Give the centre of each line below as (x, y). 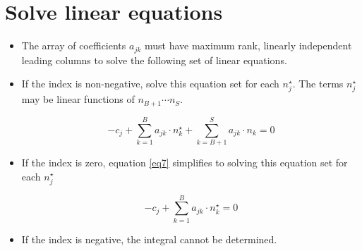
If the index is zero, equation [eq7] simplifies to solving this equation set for (185, 162)
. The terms (318, 84)
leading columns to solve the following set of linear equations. (154, 60)
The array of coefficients (74, 45)
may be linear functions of (78, 99)
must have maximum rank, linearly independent (248, 45)
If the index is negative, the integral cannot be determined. (149, 239)
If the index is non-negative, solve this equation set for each (150, 84)
